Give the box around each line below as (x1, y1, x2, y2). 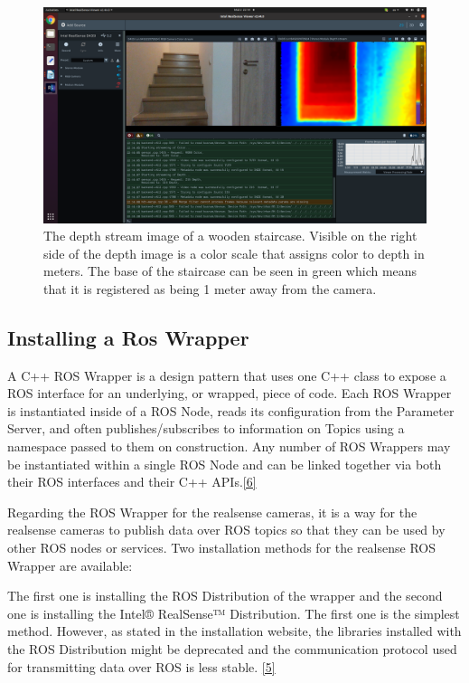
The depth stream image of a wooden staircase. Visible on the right (43, 226, 417, 245)
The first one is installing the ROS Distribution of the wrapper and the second (7, 586, 443, 605)
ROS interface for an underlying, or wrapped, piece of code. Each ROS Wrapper (7, 384, 452, 403)
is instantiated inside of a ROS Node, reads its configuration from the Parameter (7, 401, 455, 420)
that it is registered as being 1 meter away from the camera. (43, 279, 377, 298)
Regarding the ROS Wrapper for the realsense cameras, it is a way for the (7, 502, 417, 521)
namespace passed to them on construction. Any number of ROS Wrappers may (7, 437, 451, 456)
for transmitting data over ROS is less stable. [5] (7, 657, 276, 676)
